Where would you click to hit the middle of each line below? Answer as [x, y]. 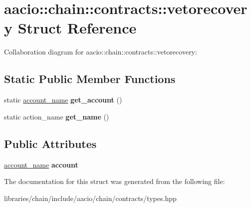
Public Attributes [50, 143]
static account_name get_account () [63, 100]
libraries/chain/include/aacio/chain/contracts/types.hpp [90, 198]
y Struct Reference [70, 28]
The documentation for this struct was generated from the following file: [115, 181]
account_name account [41, 164]
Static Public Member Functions [90, 79]
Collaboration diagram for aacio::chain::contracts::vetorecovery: [101, 52]
